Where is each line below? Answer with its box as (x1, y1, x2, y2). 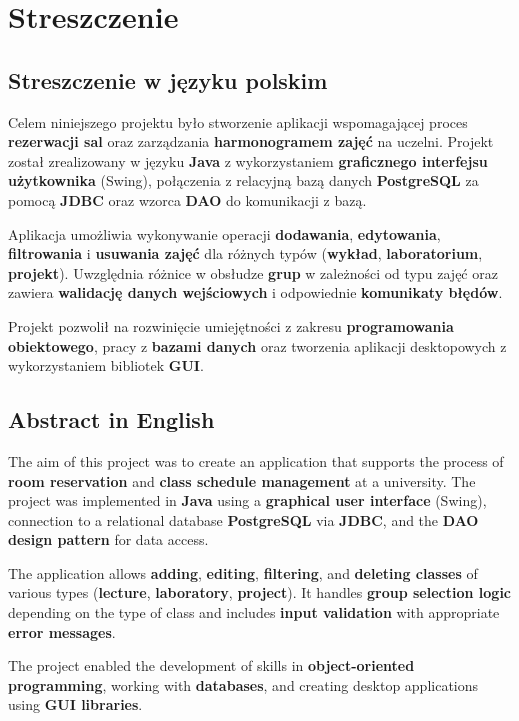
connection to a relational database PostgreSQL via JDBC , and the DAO (8, 509, 479, 530)
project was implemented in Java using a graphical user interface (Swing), (8, 490, 487, 511)
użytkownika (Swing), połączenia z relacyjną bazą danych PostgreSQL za (8, 170, 479, 191)
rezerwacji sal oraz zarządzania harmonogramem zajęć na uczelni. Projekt (8, 131, 494, 152)
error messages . (8, 621, 116, 642)
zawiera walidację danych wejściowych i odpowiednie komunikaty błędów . (8, 282, 503, 303)
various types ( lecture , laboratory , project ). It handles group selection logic (8, 582, 512, 603)
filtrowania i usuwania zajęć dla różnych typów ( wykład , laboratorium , (8, 243, 483, 264)
